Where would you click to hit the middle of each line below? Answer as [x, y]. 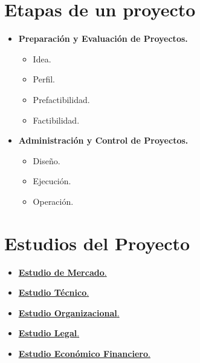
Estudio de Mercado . [63, 272]
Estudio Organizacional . [69, 312]
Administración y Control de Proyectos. [103, 140]
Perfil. [44, 79]
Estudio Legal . [49, 333]
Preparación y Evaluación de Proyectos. [103, 38]
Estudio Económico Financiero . [84, 353]
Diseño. [47, 160]
